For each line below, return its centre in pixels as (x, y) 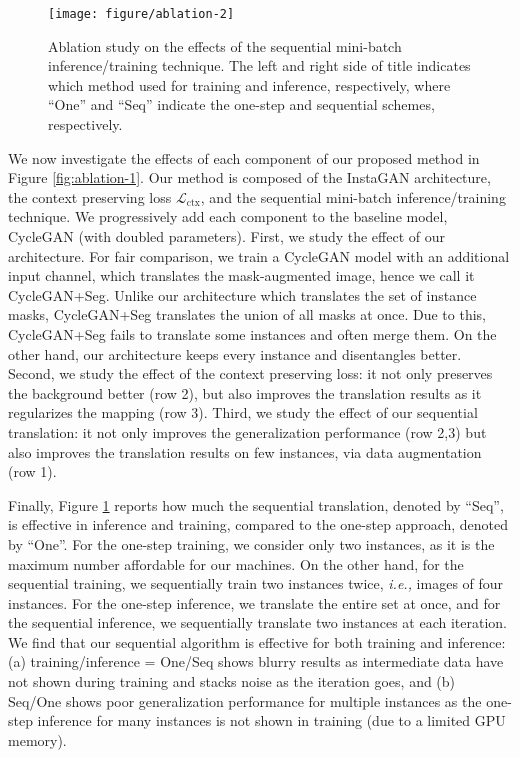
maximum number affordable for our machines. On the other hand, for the (236, 563)
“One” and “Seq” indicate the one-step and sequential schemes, (241, 104)
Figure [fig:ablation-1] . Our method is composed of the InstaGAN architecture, (249, 177)
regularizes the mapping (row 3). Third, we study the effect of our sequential (243, 412)
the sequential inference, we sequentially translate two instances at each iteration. (258, 622)
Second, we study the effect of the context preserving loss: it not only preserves (250, 373)
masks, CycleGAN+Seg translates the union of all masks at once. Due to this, (247, 314)
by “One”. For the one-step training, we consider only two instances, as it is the (251, 543)
